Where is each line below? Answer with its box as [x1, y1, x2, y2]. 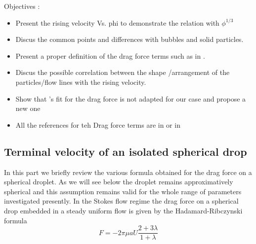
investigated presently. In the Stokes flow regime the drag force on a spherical [4, 196, 239, 206]
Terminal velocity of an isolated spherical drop [4, 143, 247, 159]
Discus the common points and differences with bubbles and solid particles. [15, 34, 244, 44]
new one [15, 103, 41, 113]
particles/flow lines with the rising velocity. [15, 76, 146, 87]
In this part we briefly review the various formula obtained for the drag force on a [4, 167, 252, 177]
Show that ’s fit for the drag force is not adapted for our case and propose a [15, 93, 246, 104]
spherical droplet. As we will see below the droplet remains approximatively [4, 176, 233, 187]
